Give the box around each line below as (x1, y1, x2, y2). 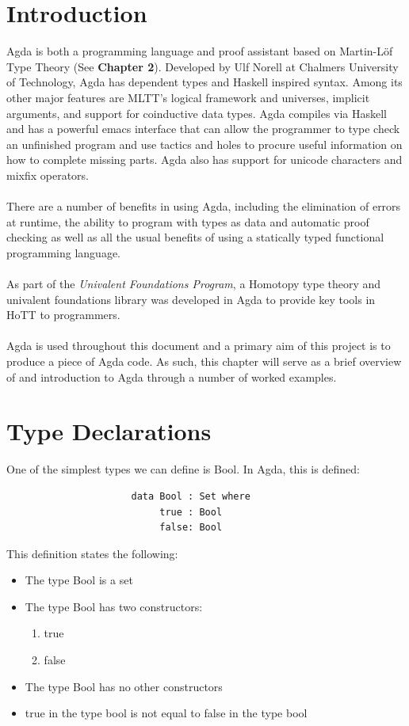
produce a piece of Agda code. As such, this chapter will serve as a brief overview (6, 353, 402, 369)
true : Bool (159, 506, 223, 518)
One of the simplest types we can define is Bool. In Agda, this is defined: (6, 461, 360, 477)
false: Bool (159, 522, 223, 534)
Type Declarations (6, 415, 212, 447)
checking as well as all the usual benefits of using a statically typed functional (6, 229, 384, 245)
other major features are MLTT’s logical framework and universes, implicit (6, 89, 370, 105)
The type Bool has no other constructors (25, 678, 223, 694)
